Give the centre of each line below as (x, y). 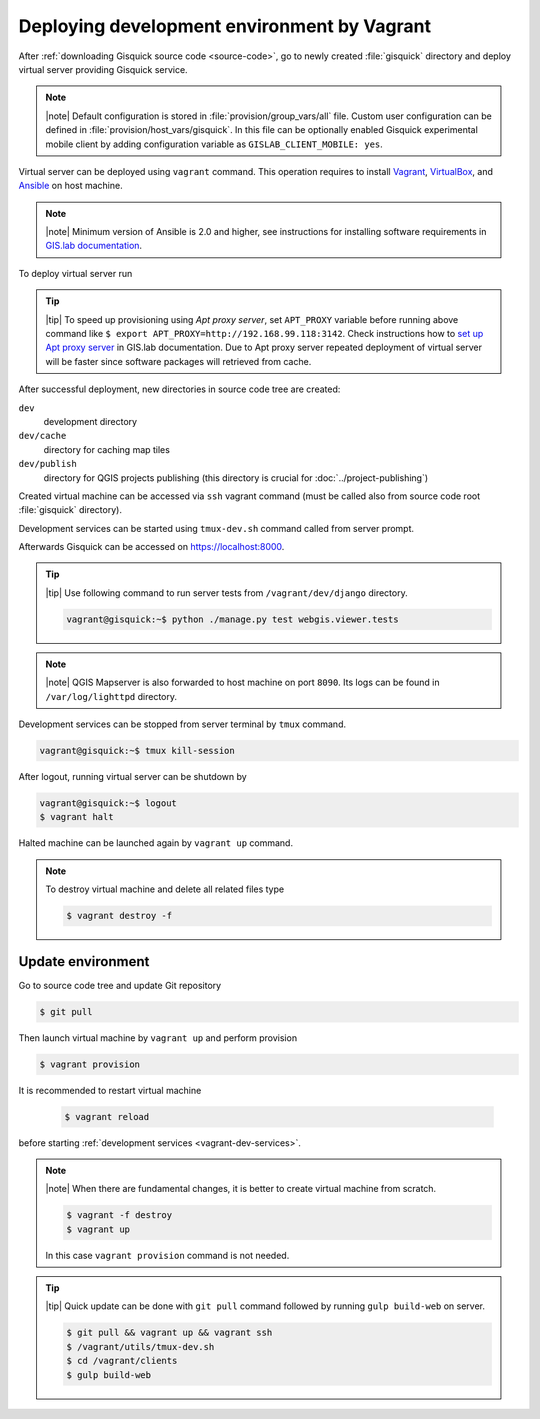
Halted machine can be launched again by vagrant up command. (156, 843)
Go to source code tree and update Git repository (120, 985)
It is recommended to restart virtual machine (110, 1090)
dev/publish (47, 464)
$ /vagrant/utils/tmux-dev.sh (140, 1346)
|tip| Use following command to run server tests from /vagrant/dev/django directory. (227, 592)
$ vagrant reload (107, 1116)
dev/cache (42, 436)
